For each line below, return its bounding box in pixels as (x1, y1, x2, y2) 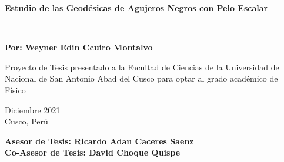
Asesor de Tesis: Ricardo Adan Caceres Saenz (5, 134, 194, 147)
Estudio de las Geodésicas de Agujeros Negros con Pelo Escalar (5, 2, 268, 14)
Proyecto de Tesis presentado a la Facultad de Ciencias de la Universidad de (5, 60, 279, 73)
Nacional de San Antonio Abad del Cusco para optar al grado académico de (5, 72, 278, 85)
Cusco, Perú (5, 115, 48, 127)
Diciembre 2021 (5, 103, 61, 116)
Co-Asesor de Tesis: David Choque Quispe (5, 146, 181, 158)
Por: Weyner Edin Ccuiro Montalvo (5, 41, 153, 53)
